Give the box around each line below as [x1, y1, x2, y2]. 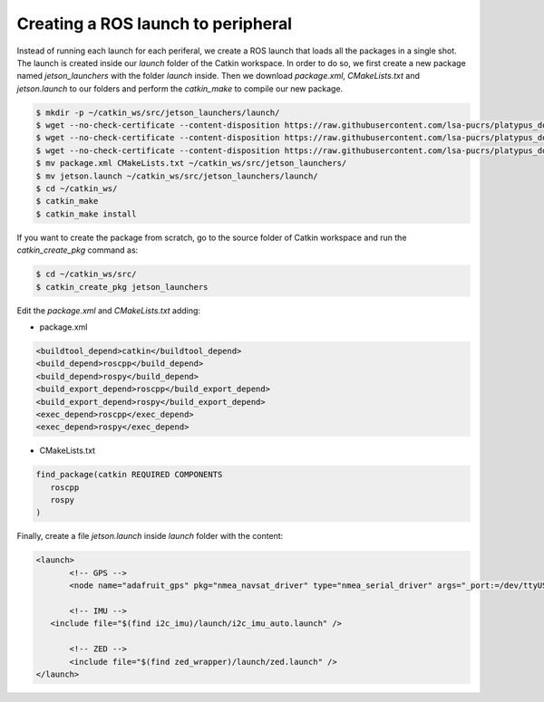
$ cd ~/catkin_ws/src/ [35, 269, 137, 280]
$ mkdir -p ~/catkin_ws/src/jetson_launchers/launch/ [35, 107, 280, 118]
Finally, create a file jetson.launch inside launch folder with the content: [16, 531, 284, 542]
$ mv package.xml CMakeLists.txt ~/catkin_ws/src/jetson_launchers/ [35, 159, 347, 168]
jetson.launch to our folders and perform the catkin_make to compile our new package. [16, 82, 344, 94]
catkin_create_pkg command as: [16, 245, 139, 255]
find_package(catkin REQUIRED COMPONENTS [35, 469, 223, 480]
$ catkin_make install [35, 208, 137, 219]
